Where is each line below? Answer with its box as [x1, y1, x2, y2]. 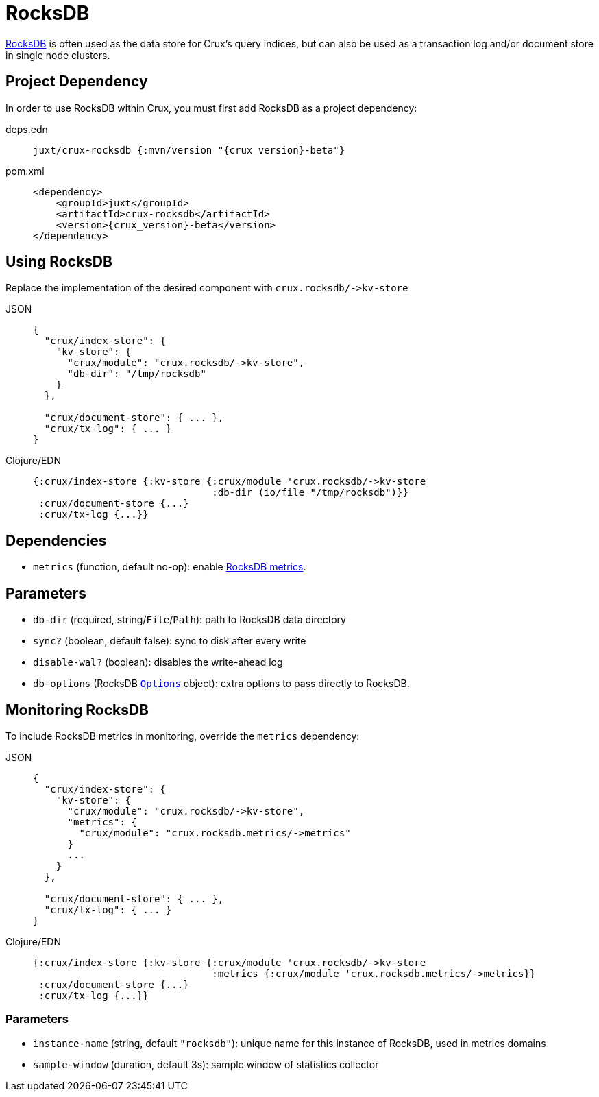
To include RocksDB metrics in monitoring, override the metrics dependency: [5, 730, 360, 742]
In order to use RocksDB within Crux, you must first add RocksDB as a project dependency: [5, 101, 417, 114]
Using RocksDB [5, 253, 112, 271]
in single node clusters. [5, 49, 110, 61]
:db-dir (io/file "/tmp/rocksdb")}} [212, 487, 408, 498]
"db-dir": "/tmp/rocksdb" [67, 368, 206, 380]
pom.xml [5, 165, 45, 177]
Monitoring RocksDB [5, 701, 149, 719]
